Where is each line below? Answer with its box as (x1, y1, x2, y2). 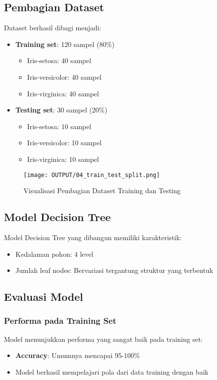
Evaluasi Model (4, 289, 84, 304)
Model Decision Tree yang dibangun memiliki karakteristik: (4, 232, 182, 242)
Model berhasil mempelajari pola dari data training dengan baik (15, 366, 209, 377)
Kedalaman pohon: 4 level (15, 248, 93, 259)
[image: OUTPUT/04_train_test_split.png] (23, 171, 160, 179)
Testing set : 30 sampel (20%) (15, 105, 108, 115)
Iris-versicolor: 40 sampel (27, 71, 102, 82)
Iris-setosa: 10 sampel (27, 121, 91, 131)
